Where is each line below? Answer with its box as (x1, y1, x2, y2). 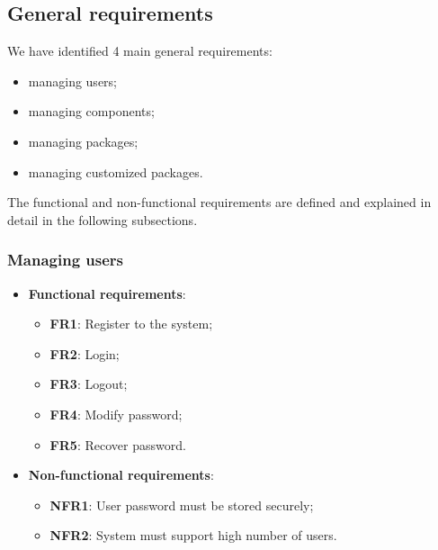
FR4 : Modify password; (49, 404, 183, 423)
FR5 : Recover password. (49, 435, 186, 454)
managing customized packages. (28, 162, 203, 181)
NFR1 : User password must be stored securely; (49, 495, 314, 514)
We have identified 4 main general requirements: (7, 41, 273, 60)
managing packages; (28, 131, 139, 150)
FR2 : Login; (49, 344, 120, 363)
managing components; (28, 102, 155, 121)
